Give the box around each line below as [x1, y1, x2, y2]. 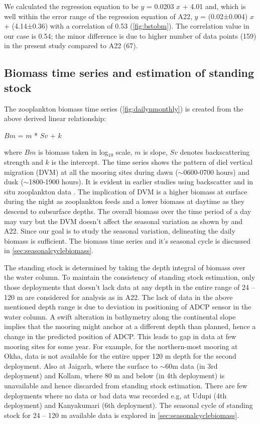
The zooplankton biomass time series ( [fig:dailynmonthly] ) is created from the [4, 103, 243, 114]
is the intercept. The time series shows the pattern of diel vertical [51, 156, 253, 167]
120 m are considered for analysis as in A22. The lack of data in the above [4, 291, 233, 302]
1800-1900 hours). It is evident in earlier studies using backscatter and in [29, 176, 253, 187]
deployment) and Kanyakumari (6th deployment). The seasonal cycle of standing [4, 400, 253, 410]
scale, [115, 147, 133, 157]
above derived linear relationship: [4, 113, 106, 124]
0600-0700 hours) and [183, 166, 250, 177]
